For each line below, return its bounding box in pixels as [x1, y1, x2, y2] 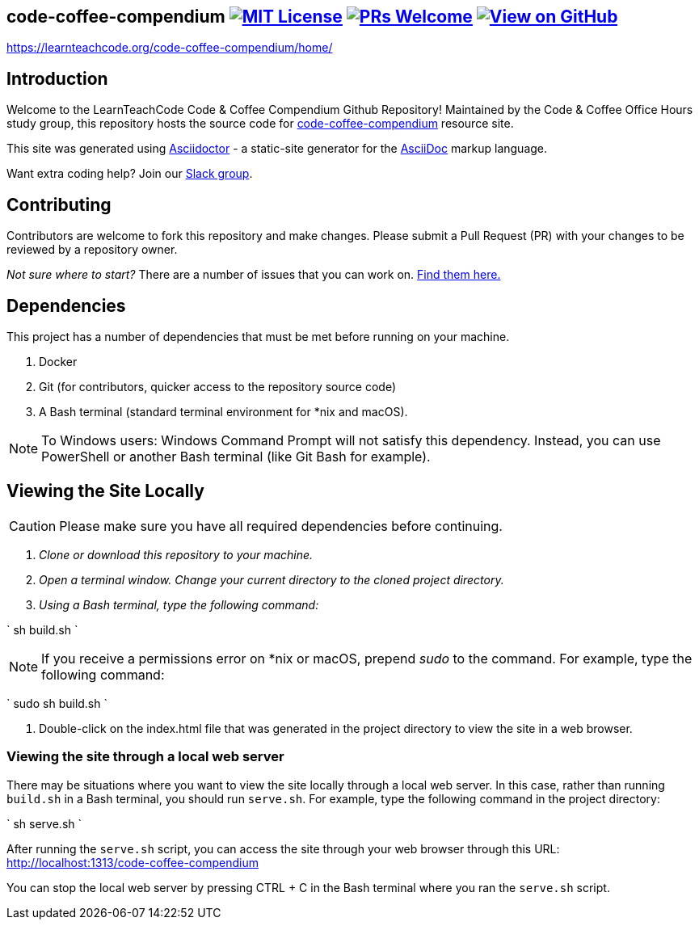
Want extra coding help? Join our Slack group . [6, 166, 253, 181]
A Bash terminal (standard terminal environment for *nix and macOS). [39, 404, 408, 419]
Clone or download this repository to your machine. [39, 547, 314, 562]
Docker [39, 354, 78, 368]
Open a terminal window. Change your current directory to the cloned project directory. [39, 572, 504, 587]
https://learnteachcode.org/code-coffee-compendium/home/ [6, 40, 333, 55]
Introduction [6, 68, 108, 89]
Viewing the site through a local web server [6, 748, 284, 765]
